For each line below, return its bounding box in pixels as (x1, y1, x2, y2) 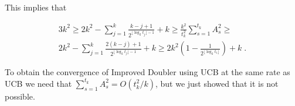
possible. (5, 90, 35, 102)
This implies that (5, 1, 67, 13)
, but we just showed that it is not (155, 77, 279, 89)
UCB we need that (5, 77, 72, 89)
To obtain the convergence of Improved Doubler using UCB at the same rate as (5, 66, 290, 78)
